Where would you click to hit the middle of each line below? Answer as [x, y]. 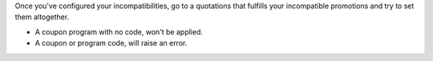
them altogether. [42, 17]
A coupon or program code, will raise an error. [111, 43]
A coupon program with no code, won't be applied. [119, 31]
